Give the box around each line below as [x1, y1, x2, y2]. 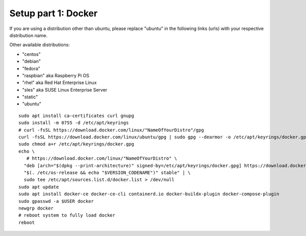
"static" [22, 94, 38, 100]
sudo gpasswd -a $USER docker [18, 198, 94, 204]
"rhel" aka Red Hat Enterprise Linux [22, 79, 97, 86]
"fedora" [22, 65, 41, 71]
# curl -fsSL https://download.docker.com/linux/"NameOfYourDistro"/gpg [18, 127, 204, 133]
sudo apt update [18, 184, 59, 190]
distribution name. [9, 32, 48, 38]
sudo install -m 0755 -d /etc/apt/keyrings [18, 120, 129, 126]
